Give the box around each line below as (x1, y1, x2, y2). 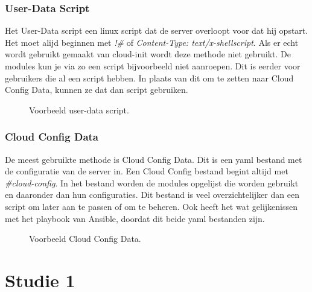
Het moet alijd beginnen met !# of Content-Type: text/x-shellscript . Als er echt (5, 36, 299, 48)
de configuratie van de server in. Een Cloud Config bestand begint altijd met (5, 165, 288, 177)
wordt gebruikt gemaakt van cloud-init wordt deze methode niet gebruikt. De (5, 48, 291, 60)
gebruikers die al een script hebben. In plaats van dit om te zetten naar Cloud (5, 71, 294, 84)
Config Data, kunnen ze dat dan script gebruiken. (5, 83, 188, 96)
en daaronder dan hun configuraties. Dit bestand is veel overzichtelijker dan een (5, 188, 299, 201)
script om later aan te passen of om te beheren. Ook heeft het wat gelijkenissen (5, 200, 298, 212)
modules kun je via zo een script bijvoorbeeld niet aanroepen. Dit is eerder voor (5, 60, 301, 72)
